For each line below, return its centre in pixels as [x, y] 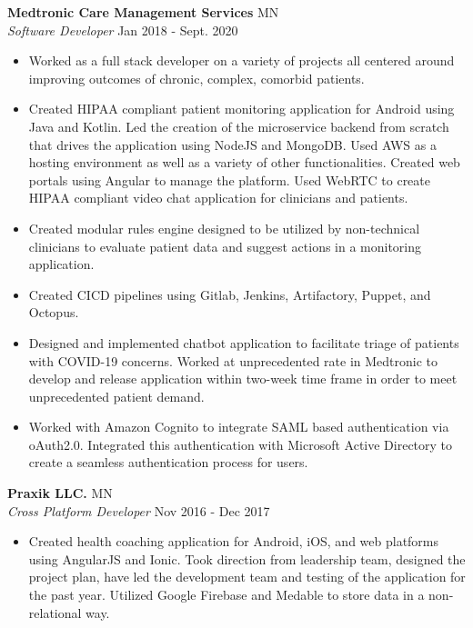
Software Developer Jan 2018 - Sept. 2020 [123, 30]
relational [55, 612]
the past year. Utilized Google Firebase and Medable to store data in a [226, 595]
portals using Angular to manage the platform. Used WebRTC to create [229, 179]
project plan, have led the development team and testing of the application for [247, 577]
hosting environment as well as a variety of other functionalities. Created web [244, 162]
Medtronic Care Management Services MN [143, 12]
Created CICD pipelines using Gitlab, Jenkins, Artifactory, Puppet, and [230, 294]
